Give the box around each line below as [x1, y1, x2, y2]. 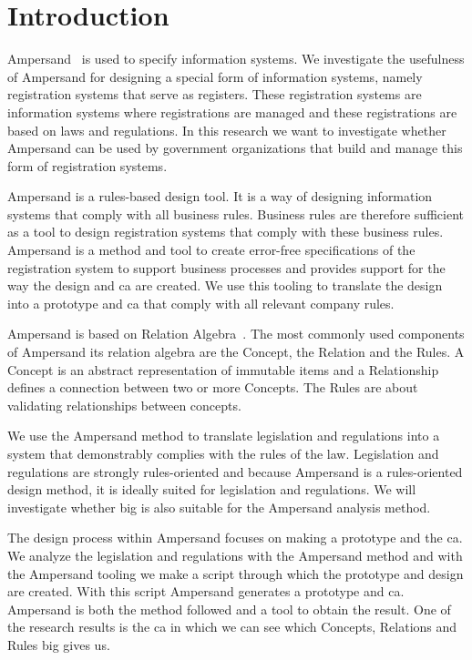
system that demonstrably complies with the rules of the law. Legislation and [7, 444, 439, 462]
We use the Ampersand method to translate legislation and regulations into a [7, 426, 440, 445]
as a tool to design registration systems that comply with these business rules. [7, 222, 444, 241]
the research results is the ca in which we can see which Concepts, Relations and [7, 617, 457, 636]
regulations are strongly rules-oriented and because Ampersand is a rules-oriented [7, 462, 463, 481]
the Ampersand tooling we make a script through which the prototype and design [7, 564, 464, 583]
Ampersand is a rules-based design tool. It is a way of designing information [7, 187, 433, 206]
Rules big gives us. [7, 635, 110, 654]
